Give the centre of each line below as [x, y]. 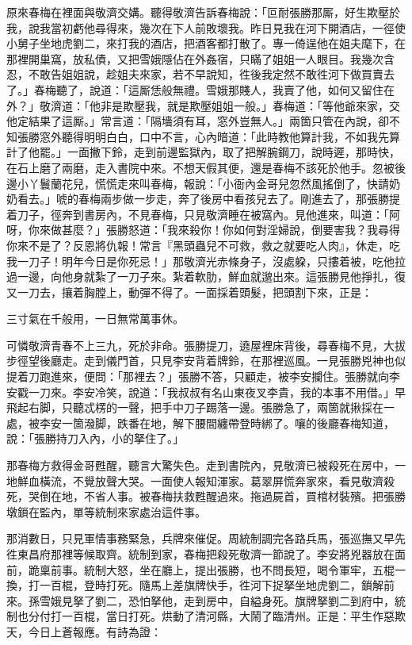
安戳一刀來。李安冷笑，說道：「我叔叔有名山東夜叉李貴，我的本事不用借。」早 [206, 392]
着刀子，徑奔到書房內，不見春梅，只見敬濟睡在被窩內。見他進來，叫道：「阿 [203, 214]
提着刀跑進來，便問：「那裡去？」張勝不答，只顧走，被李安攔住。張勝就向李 [203, 376]
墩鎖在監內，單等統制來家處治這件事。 [106, 511]
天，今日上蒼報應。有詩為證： [84, 631]
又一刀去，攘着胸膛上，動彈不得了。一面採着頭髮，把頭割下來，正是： [189, 292]
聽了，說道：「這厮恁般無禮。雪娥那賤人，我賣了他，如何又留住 [219, 89]
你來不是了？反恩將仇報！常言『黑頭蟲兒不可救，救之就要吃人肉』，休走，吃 [203, 245]
